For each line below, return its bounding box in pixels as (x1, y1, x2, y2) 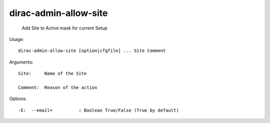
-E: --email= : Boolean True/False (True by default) (18, 107, 179, 113)
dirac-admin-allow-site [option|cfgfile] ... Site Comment (18, 48, 166, 53)
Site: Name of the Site (18, 70, 87, 76)
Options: (9, 95, 27, 102)
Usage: (9, 36, 24, 42)
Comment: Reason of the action (18, 84, 97, 90)
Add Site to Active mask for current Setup (21, 25, 107, 31)
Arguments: (9, 59, 33, 65)
